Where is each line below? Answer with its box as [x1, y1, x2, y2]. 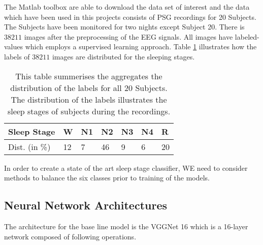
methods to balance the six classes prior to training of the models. [4, 172, 210, 183]
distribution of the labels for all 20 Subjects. [10, 81, 168, 94]
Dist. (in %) [8, 140, 51, 152]
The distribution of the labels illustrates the [11, 93, 167, 105]
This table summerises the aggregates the [15, 70, 162, 82]
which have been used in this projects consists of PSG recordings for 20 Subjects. [4, 11, 256, 22]
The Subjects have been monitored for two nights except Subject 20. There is [4, 21, 245, 32]
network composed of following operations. [4, 231, 137, 241]
